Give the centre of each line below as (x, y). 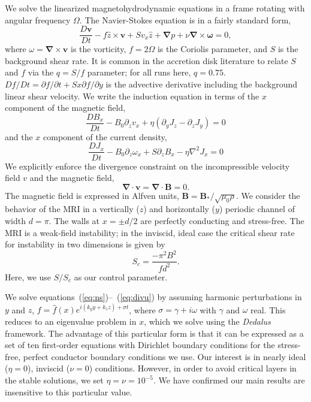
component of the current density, (105, 136)
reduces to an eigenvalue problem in (71, 321)
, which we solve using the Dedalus (207, 321)
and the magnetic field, (72, 178)
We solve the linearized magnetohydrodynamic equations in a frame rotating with (155, 8)
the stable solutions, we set (54, 380)
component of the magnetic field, (65, 108)
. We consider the (268, 195)
